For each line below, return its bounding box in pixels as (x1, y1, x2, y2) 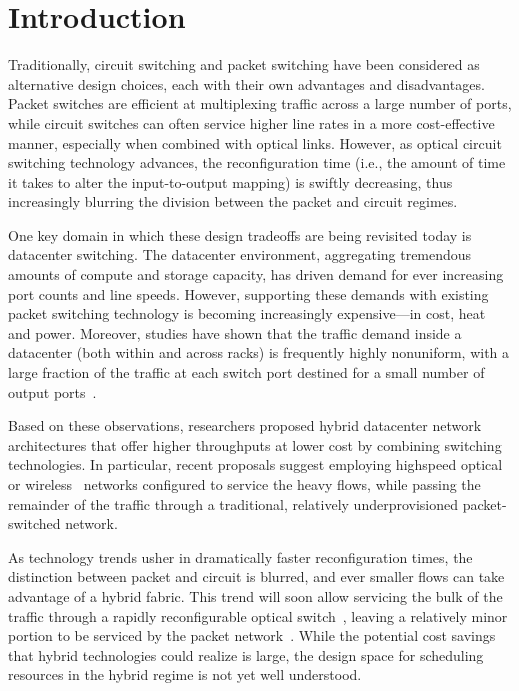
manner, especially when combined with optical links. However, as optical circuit (8, 132, 502, 153)
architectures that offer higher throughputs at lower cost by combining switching (8, 434, 502, 455)
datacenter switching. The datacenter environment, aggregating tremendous (8, 244, 472, 265)
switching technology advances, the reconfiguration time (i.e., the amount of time (8, 152, 506, 173)
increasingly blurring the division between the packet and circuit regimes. (8, 191, 458, 212)
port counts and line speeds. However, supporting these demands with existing (8, 283, 489, 304)
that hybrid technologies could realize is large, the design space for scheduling (8, 644, 484, 665)
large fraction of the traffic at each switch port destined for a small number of (8, 362, 485, 383)
